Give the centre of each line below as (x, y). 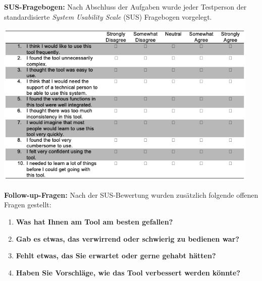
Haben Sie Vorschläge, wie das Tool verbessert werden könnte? (128, 272)
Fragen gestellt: (28, 205)
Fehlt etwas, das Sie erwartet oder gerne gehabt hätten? (116, 256)
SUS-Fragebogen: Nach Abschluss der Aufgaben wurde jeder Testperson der (125, 7)
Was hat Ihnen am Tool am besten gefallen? (94, 221)
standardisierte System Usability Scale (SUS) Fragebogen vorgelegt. (108, 16)
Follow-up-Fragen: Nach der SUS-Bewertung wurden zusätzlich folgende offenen (131, 194)
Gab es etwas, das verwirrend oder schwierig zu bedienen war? (127, 238)
